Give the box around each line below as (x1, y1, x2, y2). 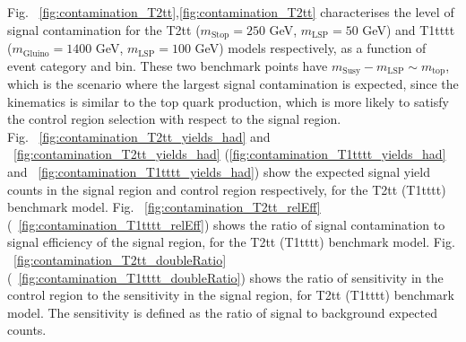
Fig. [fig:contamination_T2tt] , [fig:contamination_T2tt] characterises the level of (7, 3, 454, 21)
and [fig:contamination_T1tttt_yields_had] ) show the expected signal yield (7, 162, 430, 181)
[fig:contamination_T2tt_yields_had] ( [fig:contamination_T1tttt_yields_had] (13, 145, 446, 163)
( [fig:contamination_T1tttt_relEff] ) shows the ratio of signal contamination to (7, 215, 445, 233)
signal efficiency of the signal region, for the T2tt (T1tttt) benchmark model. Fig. (7, 232, 455, 251)
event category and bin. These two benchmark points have (7, 56, 328, 75)
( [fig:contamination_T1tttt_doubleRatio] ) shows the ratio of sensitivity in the (7, 267, 444, 286)
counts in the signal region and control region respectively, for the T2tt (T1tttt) (7, 180, 446, 198)
